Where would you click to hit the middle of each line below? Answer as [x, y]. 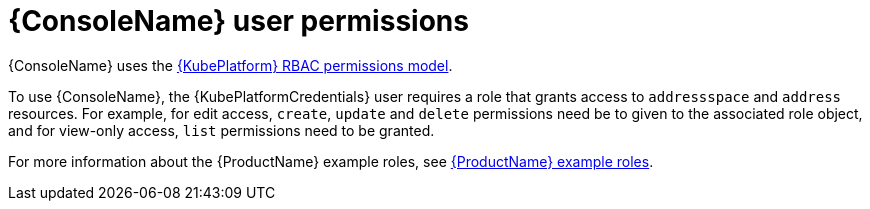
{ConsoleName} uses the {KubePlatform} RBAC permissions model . [230, 65]
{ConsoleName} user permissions [238, 21]
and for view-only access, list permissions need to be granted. [221, 130]
